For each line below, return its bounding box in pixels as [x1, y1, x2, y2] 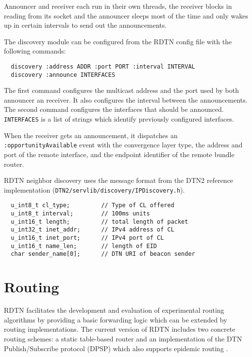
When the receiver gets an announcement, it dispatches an [4, 130, 178, 140]
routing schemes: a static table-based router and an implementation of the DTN [4, 333, 242, 343]
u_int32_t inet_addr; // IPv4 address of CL [11, 226, 174, 233]
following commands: [4, 46, 66, 56]
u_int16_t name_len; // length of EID [11, 242, 157, 250]
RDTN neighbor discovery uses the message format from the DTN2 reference [4, 175, 234, 185]
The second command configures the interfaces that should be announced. [4, 104, 224, 114]
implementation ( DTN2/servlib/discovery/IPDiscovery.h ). [4, 184, 185, 195]
